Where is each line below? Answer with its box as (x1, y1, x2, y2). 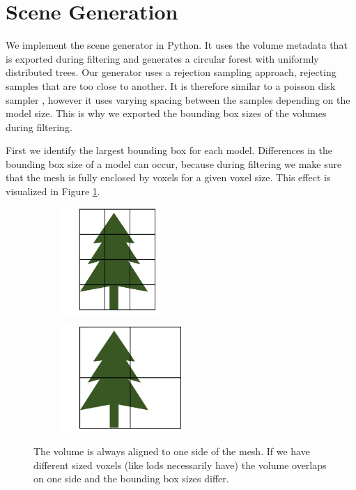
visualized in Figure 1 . (6, 184, 100, 199)
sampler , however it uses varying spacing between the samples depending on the (6, 92, 350, 107)
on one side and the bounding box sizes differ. (33, 471, 229, 486)
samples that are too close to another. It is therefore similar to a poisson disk (6, 78, 336, 93)
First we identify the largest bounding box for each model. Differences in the (6, 143, 332, 158)
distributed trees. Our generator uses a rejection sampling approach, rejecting (6, 65, 336, 79)
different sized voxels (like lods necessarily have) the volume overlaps (33, 457, 327, 472)
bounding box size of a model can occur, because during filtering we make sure (6, 156, 342, 171)
